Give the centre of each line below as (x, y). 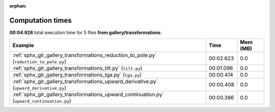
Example (23, 46)
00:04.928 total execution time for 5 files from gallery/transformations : (86, 32)
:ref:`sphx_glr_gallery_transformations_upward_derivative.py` (85, 82)
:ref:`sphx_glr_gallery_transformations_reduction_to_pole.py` (85, 55)
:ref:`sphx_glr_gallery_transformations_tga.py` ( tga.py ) (77, 75)
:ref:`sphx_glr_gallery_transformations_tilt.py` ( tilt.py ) (77, 68)
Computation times (40, 20)
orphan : (18, 6)
